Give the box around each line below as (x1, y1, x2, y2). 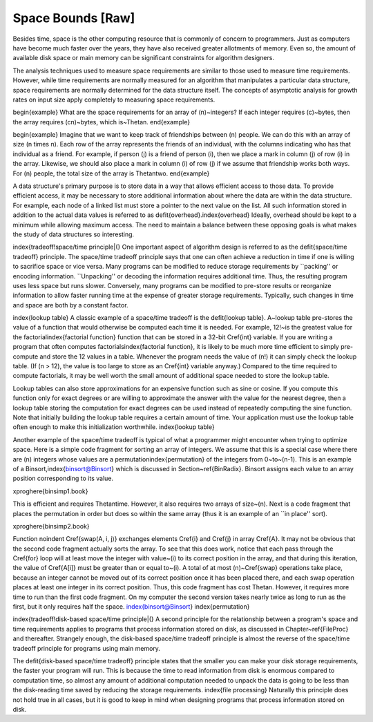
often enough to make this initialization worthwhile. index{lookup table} (12, 423, 215, 431)
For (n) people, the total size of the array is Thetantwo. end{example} (12, 169, 210, 178)
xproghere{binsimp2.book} (12, 522, 90, 530)
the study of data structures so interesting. (12, 230, 135, 238)
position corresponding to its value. (12, 474, 114, 483)
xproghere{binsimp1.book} (12, 487, 88, 495)
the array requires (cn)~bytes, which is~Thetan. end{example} (12, 117, 190, 126)
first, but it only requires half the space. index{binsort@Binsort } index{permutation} (12, 602, 250, 611)
